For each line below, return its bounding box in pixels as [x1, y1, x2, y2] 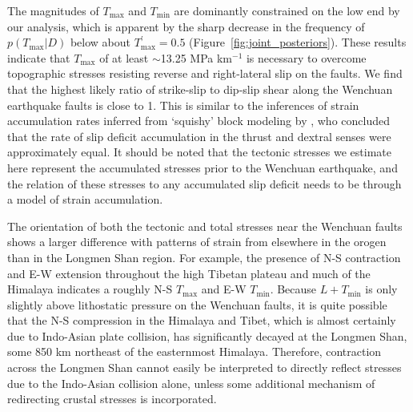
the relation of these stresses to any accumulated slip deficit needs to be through [7, 175, 402, 192]
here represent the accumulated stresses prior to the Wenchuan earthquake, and [7, 159, 398, 176]
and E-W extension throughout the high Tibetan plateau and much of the [7, 265, 371, 281]
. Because [270, 281, 317, 297]
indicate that [7, 49, 70, 66]
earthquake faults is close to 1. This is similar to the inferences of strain [7, 96, 359, 113]
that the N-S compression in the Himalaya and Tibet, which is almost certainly [7, 312, 396, 329]
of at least [99, 49, 149, 66]
